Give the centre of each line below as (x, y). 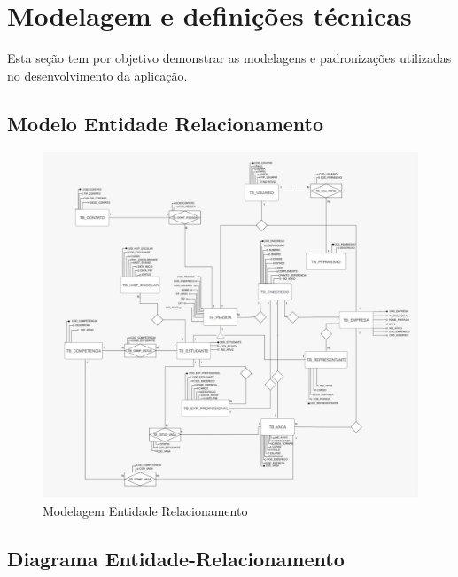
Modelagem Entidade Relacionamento (145, 510)
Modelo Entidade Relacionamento (166, 123)
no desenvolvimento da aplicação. (97, 75)
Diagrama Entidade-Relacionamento (176, 558)
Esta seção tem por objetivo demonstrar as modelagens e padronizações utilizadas (229, 58)
